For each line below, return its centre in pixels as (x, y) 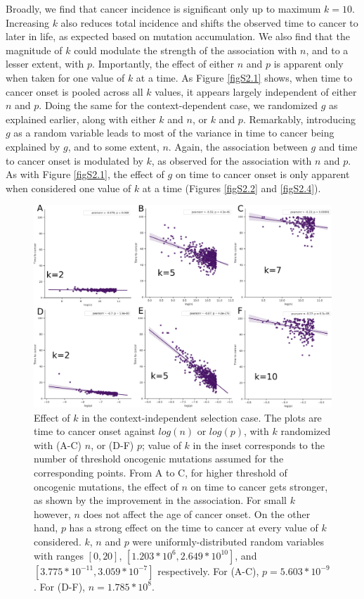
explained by (33, 146)
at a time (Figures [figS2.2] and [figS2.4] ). (232, 188)
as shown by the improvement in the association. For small (160, 500)
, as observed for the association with (232, 160)
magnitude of (34, 50)
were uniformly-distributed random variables (228, 542)
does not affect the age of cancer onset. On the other (197, 513)
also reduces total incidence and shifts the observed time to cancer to (209, 22)
